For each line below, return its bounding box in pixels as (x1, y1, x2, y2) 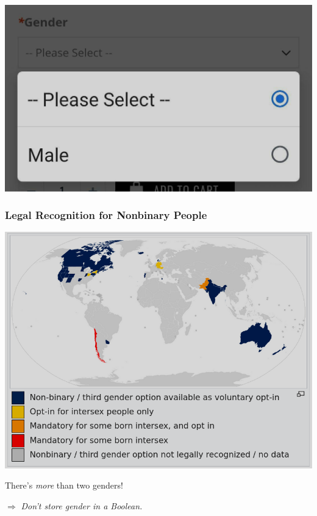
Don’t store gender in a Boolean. (21, 499, 143, 512)
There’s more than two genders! (5, 479, 123, 492)
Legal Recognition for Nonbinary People (5, 207, 207, 223)
